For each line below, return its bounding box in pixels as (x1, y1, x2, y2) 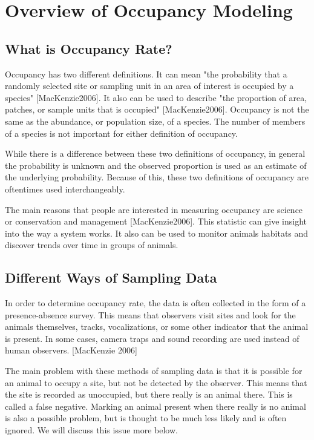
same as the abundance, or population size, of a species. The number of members (5, 114, 306, 127)
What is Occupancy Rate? (5, 39, 172, 57)
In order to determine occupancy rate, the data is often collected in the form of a (5, 297, 306, 309)
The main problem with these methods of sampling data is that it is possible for (5, 364, 303, 377)
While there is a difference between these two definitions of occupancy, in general (5, 147, 306, 160)
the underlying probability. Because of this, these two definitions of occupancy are (5, 171, 309, 183)
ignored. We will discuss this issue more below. (5, 424, 178, 436)
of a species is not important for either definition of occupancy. (5, 126, 238, 139)
